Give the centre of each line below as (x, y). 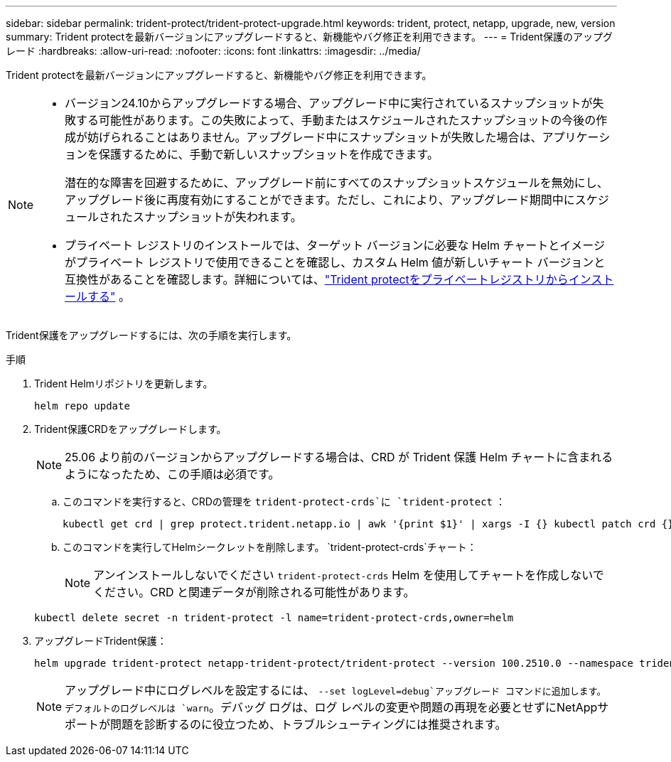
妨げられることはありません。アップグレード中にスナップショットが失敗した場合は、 (315, 137)
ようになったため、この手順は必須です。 (172, 474)
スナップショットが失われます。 (218, 217)
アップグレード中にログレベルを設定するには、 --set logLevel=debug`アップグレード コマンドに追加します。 (335, 690)
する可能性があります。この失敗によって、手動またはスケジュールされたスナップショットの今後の (336, 120)
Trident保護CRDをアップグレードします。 (130, 429)
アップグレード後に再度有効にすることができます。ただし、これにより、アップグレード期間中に (320, 200)
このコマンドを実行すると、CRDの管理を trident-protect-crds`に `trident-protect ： (284, 501)
